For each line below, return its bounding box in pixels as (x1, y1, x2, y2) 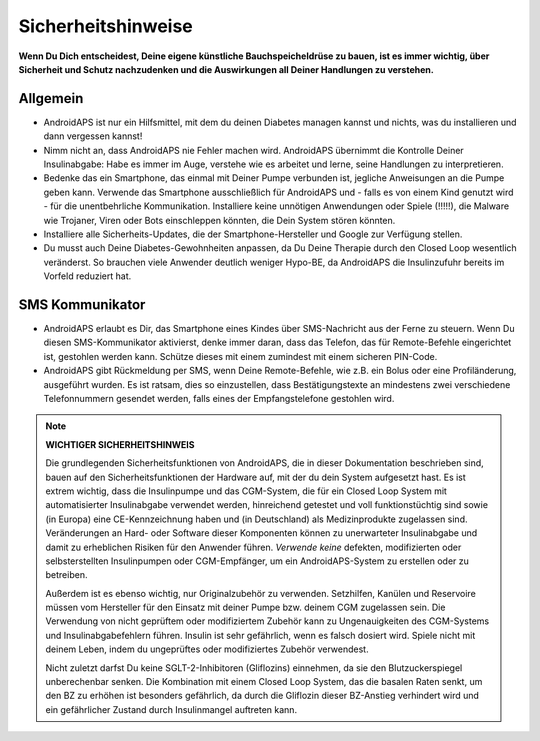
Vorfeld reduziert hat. (43, 270, 132, 282)
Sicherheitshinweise (18, 15, 194, 37)
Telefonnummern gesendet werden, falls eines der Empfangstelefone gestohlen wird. (43, 393, 395, 404)
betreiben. (45, 569, 88, 581)
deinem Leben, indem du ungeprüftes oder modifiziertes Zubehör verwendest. (45, 643, 369, 655)
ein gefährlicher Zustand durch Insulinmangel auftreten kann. (45, 703, 298, 715)
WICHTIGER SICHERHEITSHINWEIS (45, 438, 195, 450)
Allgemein (18, 90, 84, 107)
